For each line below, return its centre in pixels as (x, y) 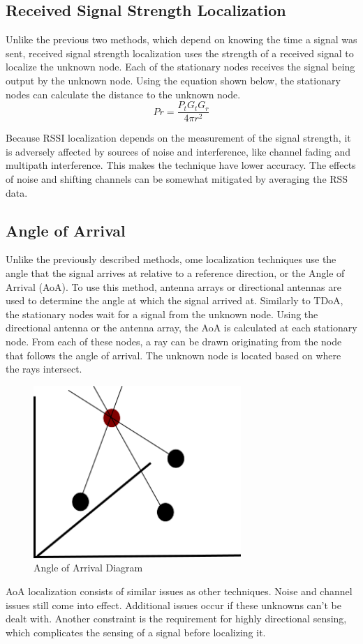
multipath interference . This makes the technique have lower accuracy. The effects (181, 165)
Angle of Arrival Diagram (88, 568)
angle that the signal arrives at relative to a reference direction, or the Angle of (175, 273)
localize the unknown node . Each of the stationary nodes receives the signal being (180, 67)
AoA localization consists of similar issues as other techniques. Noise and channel (179, 591)
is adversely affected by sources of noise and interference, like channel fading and (178, 151)
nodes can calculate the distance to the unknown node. (123, 94)
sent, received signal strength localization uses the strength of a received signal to (180, 53)
